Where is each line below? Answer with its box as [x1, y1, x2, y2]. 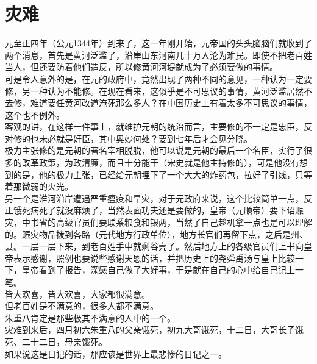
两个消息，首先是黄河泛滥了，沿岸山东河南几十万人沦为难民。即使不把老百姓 [5, 48, 312, 61]
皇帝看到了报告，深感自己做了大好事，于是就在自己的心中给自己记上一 [21, 263, 304, 276]
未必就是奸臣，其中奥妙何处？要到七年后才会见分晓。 [38, 132, 252, 145]
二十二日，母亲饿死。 [21, 335, 107, 348]
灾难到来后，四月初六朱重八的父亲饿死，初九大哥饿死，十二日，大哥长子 [5, 323, 295, 336]
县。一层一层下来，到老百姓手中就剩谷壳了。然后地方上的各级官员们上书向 [5, 240, 304, 252]
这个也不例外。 [5, 108, 65, 121]
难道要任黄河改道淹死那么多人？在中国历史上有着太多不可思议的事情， [30, 96, 312, 109]
